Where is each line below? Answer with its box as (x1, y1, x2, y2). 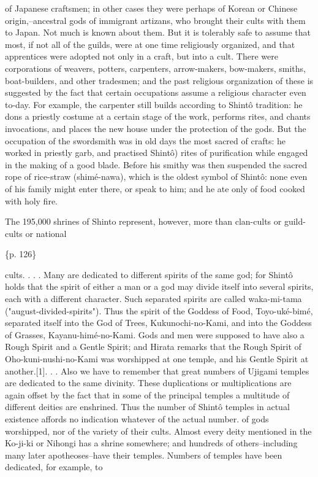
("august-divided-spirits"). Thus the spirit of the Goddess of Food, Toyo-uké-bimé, (5, 304, 313, 317)
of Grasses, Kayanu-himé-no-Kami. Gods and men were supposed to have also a (5, 328, 305, 341)
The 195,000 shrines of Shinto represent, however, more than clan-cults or (5, 215, 282, 228)
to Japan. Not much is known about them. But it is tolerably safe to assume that (5, 26, 311, 39)
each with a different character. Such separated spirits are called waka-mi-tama (5, 292, 302, 305)
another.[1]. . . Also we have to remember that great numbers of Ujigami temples (5, 364, 309, 377)
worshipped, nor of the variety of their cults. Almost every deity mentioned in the (5, 424, 312, 437)
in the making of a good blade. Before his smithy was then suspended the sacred (5, 158, 308, 171)
